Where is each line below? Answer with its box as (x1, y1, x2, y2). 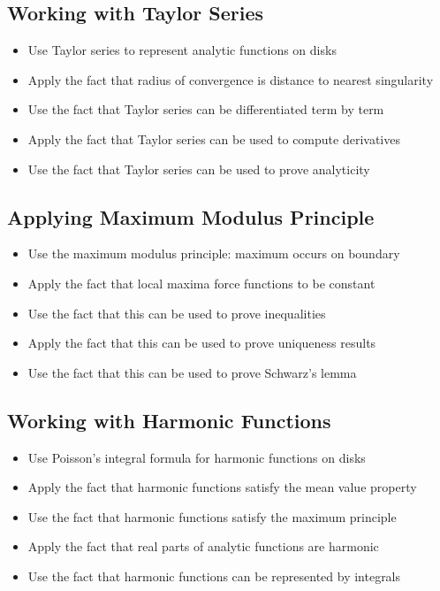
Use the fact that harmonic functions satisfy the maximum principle (27, 507, 397, 526)
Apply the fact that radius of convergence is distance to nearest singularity (27, 70, 434, 88)
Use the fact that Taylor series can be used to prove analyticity (27, 159, 370, 178)
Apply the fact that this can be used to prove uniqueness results (27, 334, 376, 352)
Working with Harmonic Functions (7, 406, 331, 434)
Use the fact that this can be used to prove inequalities (27, 303, 326, 322)
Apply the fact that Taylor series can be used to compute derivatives (27, 129, 400, 148)
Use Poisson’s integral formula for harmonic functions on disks (27, 448, 366, 466)
